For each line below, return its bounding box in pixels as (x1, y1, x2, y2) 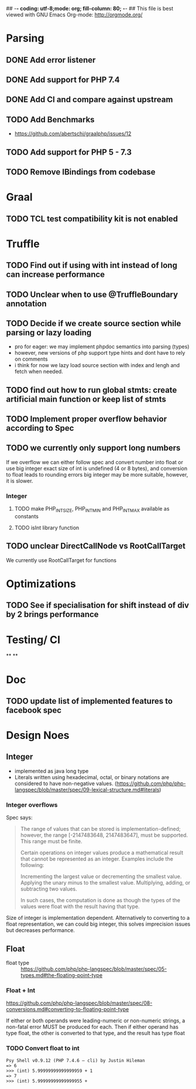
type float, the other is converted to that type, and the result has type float (6, 1030, 185, 1037)
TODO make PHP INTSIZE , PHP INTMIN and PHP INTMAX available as (14, 505, 170, 513)
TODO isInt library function (14, 524, 80, 531)
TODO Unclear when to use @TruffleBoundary (6, 289, 178, 299)
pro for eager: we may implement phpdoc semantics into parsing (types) (14, 343, 190, 350)
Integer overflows (6, 800, 58, 809)
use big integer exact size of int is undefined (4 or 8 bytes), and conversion (6, 465, 188, 472)
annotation (6, 299, 47, 309)
